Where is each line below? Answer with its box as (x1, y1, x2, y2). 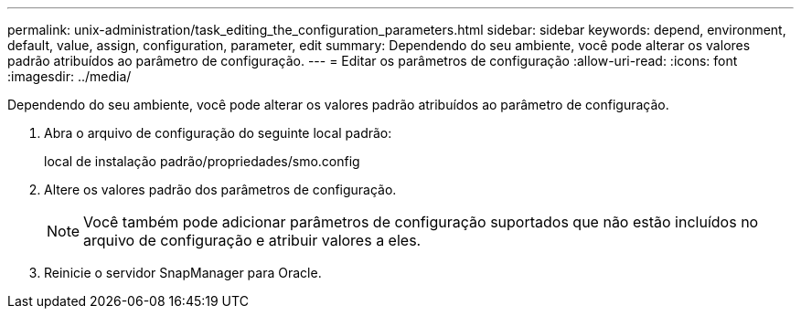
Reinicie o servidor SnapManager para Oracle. (44, 265, 322, 280)
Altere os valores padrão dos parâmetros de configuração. (44, 182, 397, 197)
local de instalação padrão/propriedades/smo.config (44, 153, 360, 169)
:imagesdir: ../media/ (7, 68, 132, 84)
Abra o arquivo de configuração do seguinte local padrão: (44, 125, 392, 141)
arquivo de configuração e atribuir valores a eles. (83, 231, 422, 249)
